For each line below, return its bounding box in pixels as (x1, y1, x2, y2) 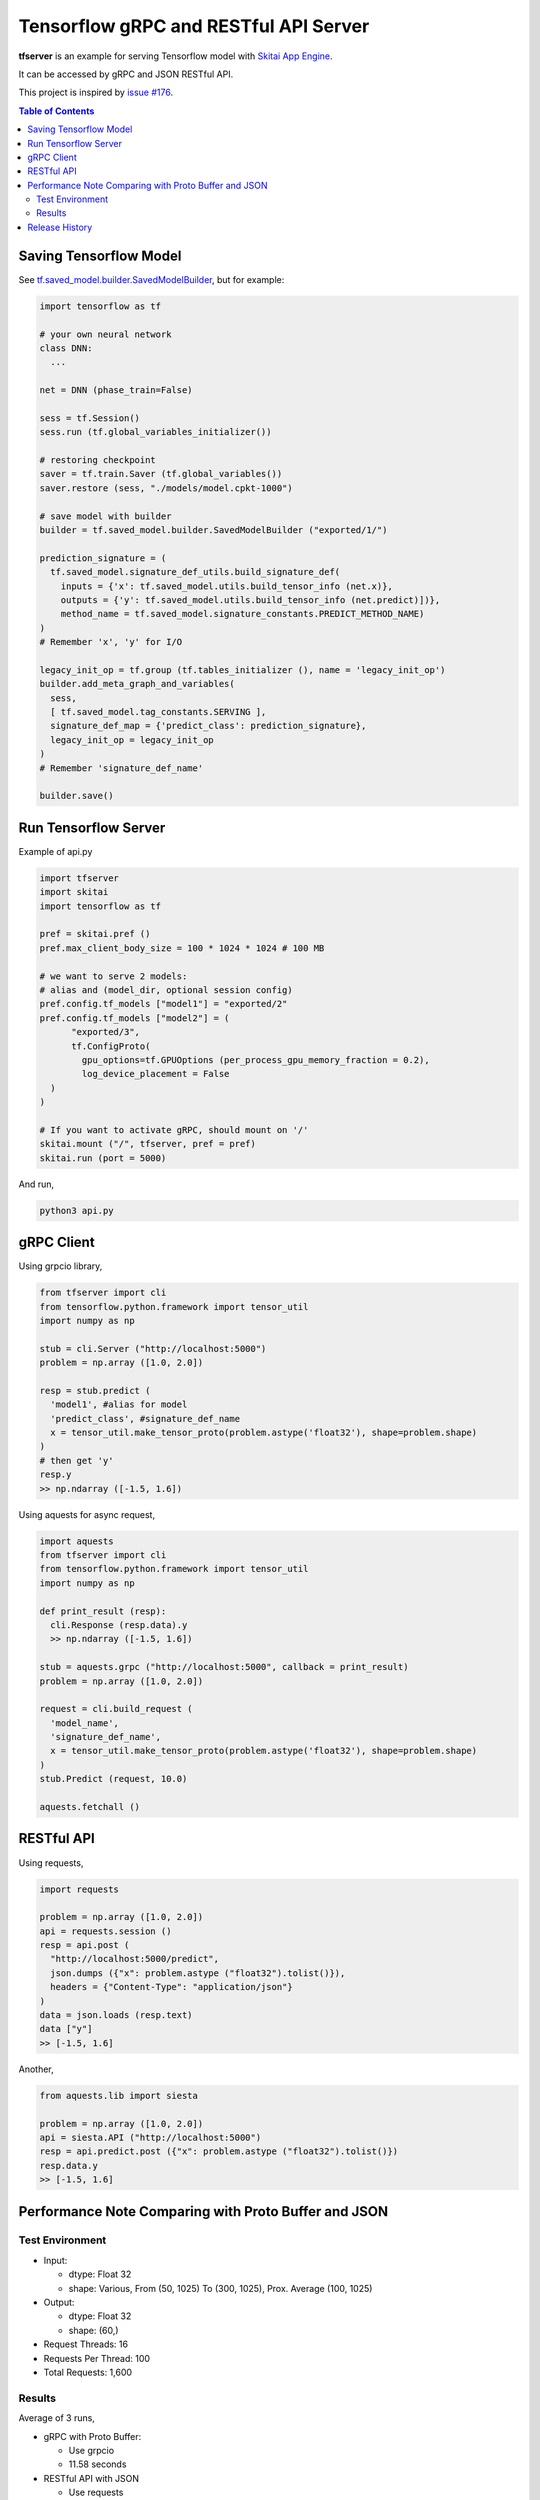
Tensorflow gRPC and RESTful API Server (18, 15, 370, 37)
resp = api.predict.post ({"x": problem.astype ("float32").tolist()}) (39, 2146, 399, 2157)
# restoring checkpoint (39, 455, 157, 466)
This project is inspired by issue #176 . (18, 86, 174, 99)
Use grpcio (68, 2444, 115, 2456)
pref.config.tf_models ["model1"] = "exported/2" (39, 998, 288, 1010)
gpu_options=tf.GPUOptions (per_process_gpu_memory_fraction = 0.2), (81, 1054, 430, 1065)
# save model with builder (39, 510, 172, 522)
